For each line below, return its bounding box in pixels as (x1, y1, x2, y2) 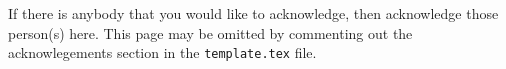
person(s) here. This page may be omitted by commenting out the (8, 22, 413, 43)
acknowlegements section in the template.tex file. (8, 42, 317, 63)
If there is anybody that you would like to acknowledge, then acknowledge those (8, 3, 499, 23)
